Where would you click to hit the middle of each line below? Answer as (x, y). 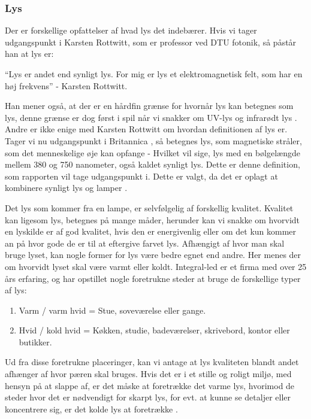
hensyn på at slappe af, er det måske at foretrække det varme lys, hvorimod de (150, 385)
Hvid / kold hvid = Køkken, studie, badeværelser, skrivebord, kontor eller (154, 330)
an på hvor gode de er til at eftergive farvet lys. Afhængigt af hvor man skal (145, 243)
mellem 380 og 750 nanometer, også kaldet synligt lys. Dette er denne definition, (153, 164)
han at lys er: (29, 54)
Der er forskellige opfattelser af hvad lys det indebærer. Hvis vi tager (131, 30)
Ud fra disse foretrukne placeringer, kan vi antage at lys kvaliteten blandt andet (152, 362)
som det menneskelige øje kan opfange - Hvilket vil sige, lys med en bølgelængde (153, 152)
